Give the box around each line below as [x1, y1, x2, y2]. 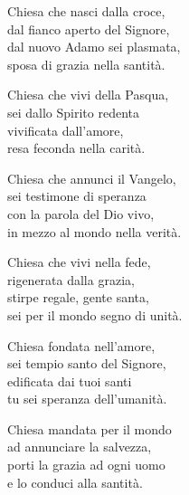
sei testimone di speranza [7, 186, 146, 205]
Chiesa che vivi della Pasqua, [7, 85, 169, 104]
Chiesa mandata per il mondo [7, 419, 172, 438]
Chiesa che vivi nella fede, [7, 252, 151, 271]
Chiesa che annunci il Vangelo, [7, 168, 176, 187]
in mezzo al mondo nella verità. [7, 222, 182, 241]
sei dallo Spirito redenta [7, 102, 140, 121]
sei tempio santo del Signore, [7, 354, 166, 373]
